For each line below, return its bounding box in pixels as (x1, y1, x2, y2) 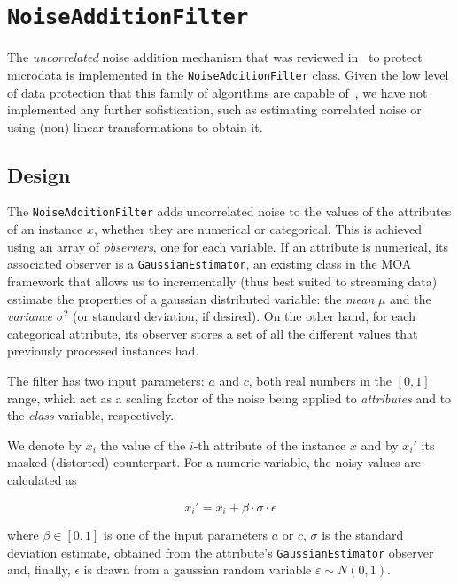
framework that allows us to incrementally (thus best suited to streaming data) (7, 271, 438, 290)
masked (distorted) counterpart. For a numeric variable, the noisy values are (7, 453, 422, 472)
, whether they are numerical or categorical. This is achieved (93, 220, 423, 238)
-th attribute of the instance (193, 435, 346, 454)
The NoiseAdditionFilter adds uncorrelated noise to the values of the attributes (7, 202, 452, 221)
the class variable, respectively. (7, 406, 175, 425)
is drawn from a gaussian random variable (83, 560, 312, 579)
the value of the (100, 435, 186, 454)
